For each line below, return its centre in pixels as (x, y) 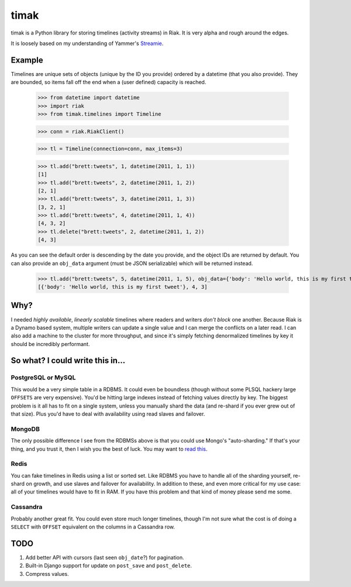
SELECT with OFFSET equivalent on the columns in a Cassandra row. (93, 527)
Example (27, 60)
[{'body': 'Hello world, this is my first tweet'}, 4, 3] (123, 287)
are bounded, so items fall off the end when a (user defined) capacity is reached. (109, 82)
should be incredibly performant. (50, 344)
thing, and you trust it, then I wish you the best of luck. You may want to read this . (109, 449)
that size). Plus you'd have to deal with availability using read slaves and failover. (108, 414)
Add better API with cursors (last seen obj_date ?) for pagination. (105, 557)
